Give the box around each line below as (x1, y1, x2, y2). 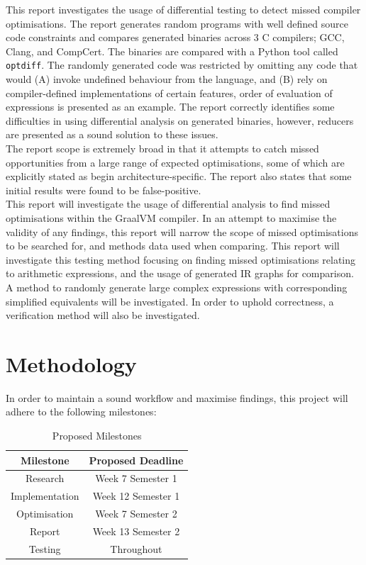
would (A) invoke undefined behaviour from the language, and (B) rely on (6, 72, 328, 86)
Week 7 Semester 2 (95, 506, 177, 521)
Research (26, 471, 65, 486)
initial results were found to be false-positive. (6, 182, 201, 197)
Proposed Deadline (89, 452, 184, 467)
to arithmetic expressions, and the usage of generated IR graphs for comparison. (6, 266, 354, 281)
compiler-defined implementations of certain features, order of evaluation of (6, 85, 333, 100)
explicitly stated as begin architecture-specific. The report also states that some (6, 169, 352, 184)
